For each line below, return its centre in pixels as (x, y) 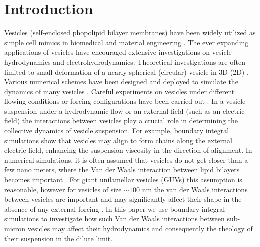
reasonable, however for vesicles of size (63, 189)
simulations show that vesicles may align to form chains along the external (118, 140)
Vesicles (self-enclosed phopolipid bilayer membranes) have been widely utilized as (130, 32)
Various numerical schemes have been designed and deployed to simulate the (121, 81)
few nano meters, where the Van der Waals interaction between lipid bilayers (122, 170)
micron (15, 228)
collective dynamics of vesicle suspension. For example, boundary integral (117, 131)
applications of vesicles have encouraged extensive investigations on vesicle (118, 52)
